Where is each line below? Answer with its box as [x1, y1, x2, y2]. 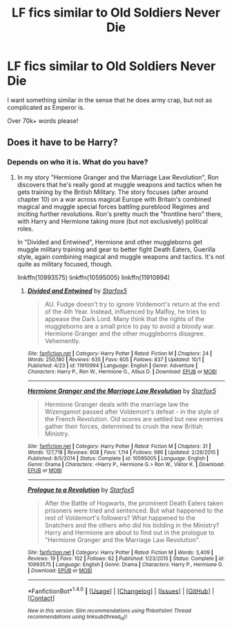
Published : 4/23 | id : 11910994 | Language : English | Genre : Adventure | [27, 362, 198, 369]
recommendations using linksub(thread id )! [27, 613, 128, 621]
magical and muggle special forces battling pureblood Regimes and [17, 202, 209, 211]
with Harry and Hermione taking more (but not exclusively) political [17, 217, 209, 225]
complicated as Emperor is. [7, 103, 85, 111]
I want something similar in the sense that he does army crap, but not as [7, 95, 213, 104]
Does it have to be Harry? [7, 137, 119, 148]
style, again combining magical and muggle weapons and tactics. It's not [17, 252, 225, 260]
